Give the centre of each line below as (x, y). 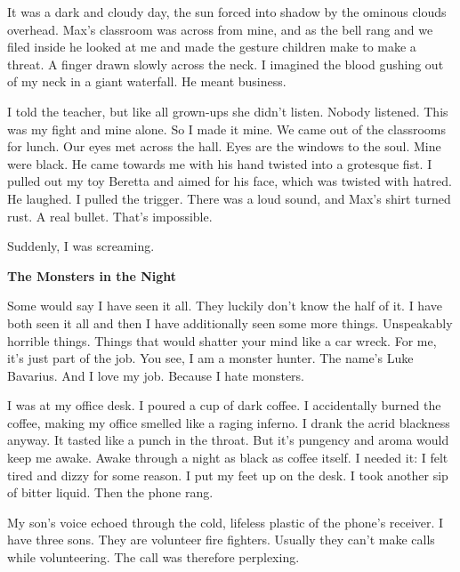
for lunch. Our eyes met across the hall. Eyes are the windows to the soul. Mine (224, 146)
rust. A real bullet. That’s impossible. (110, 216)
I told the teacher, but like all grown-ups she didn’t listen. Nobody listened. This (228, 111)
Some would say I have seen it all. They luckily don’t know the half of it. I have (225, 306)
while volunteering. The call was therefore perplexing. (153, 557)
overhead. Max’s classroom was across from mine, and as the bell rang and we (220, 29)
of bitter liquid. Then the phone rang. (110, 492)
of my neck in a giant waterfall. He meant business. (147, 81)
